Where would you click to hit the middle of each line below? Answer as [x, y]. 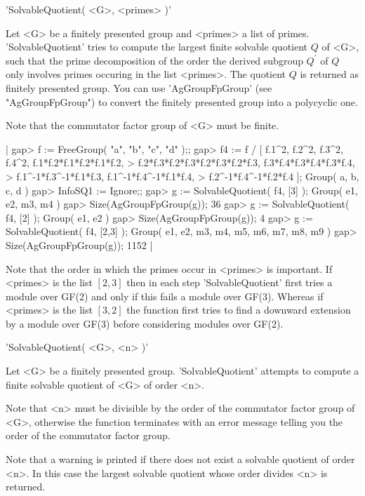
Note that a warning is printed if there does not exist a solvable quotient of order [180, 459]
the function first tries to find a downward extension [239, 310]
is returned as [329, 74]
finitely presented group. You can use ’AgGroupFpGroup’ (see [139, 87]
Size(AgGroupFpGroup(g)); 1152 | [79, 244]
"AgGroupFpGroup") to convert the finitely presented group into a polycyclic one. [182, 101]
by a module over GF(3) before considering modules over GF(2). [145, 323]
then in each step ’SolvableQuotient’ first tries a [230, 282]
